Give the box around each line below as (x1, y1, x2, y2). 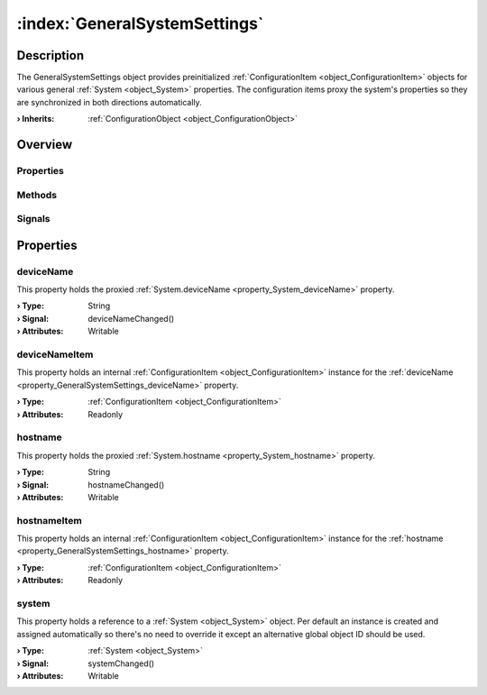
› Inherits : (16, 114, 55, 124)
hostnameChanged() (87, 479, 165, 490)
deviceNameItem (16, 348, 94, 361)
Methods (16, 188, 58, 201)
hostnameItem (16, 514, 83, 526)
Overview (16, 137, 73, 152)
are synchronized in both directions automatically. (16, 96, 202, 107)
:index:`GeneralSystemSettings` (16, 14, 264, 33)
